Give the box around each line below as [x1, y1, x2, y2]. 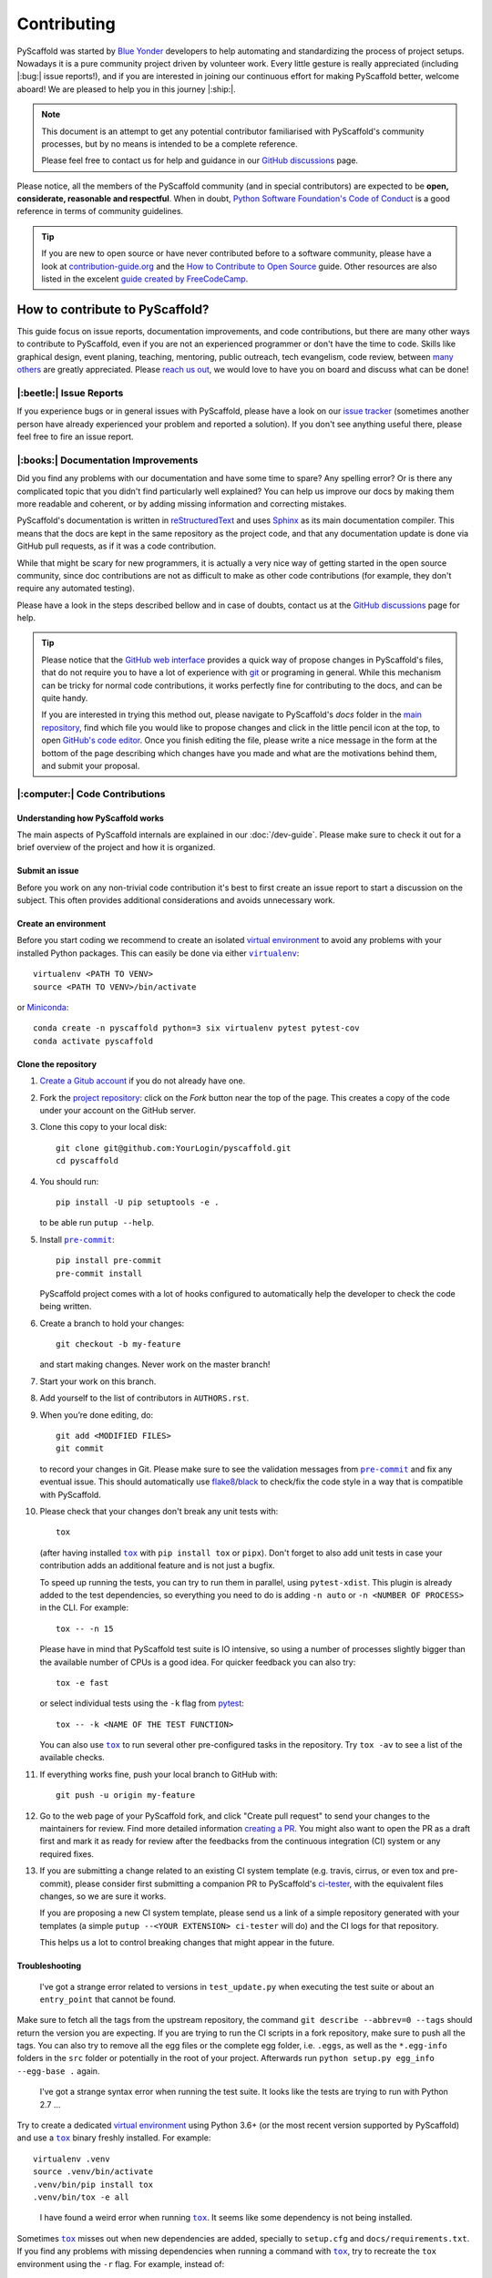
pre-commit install [56, 1267, 143, 1278]
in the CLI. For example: [39, 1602, 129, 1613]
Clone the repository [16, 1058, 97, 1070]
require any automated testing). [16, 583, 136, 594]
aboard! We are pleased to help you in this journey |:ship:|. [16, 83, 236, 95]
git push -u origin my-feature [56, 1791, 196, 1801]
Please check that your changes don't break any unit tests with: [39, 1505, 279, 1516]
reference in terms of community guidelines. [16, 206, 184, 217]
